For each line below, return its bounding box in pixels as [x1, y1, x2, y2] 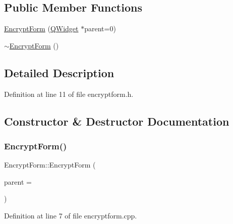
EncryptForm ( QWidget [4, 23, 79, 34]
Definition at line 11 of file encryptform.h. [4, 88, 134, 99]
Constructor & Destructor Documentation [4, 113, 229, 129]
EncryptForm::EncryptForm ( [4, 159, 96, 170]
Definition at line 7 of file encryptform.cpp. [4, 210, 137, 220]
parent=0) [84, 23, 116, 34]
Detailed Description [4, 65, 114, 80]
